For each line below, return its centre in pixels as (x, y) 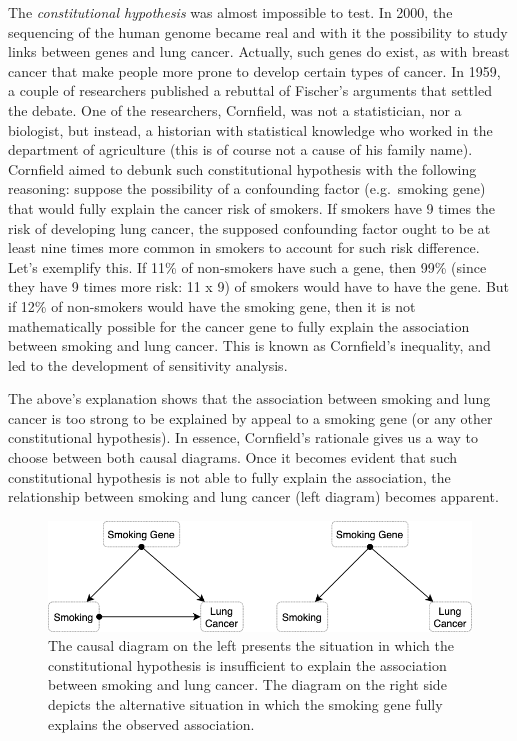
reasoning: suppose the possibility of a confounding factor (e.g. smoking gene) (247, 188)
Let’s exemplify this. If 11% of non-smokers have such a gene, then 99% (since (247, 266)
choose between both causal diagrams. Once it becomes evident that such (233, 457)
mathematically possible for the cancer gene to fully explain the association (239, 325)
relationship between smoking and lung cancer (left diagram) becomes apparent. (253, 496)
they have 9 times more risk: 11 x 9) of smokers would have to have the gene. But (259, 286)
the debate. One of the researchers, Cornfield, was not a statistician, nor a (235, 109)
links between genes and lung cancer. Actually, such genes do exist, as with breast (259, 51)
